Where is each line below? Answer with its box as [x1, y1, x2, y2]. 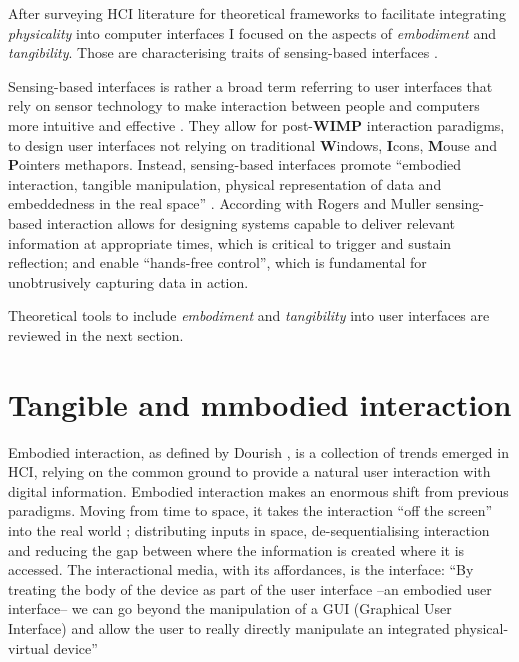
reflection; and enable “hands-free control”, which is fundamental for [8, 252, 427, 273]
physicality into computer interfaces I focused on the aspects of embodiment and [8, 22, 496, 43]
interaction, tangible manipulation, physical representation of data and [8, 173, 442, 194]
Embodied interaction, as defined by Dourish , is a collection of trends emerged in [8, 441, 509, 462]
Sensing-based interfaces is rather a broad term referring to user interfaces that [8, 75, 493, 96]
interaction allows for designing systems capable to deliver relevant [46, 212, 456, 233]
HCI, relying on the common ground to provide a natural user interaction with [8, 461, 491, 482]
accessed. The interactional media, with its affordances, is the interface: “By [8, 559, 474, 580]
